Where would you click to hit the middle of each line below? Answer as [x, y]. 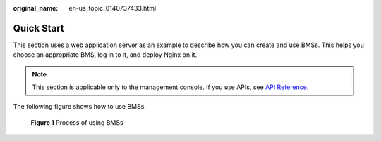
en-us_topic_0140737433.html [113, 8]
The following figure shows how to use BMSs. [79, 107]
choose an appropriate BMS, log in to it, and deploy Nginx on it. [105, 55]
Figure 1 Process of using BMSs [77, 122]
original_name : [36, 8]
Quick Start [38, 28]
